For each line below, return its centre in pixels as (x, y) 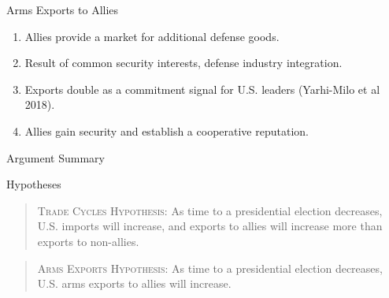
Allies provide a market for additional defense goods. (152, 36)
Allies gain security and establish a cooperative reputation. (167, 130)
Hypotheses (34, 184)
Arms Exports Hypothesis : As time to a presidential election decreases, (210, 268)
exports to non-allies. (88, 241)
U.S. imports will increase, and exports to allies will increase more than (210, 226)
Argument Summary (56, 157)
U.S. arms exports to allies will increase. (134, 283)
